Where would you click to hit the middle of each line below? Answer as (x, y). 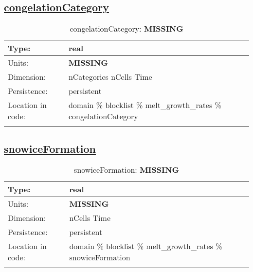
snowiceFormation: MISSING (126, 170)
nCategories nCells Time (110, 77)
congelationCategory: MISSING (126, 29)
